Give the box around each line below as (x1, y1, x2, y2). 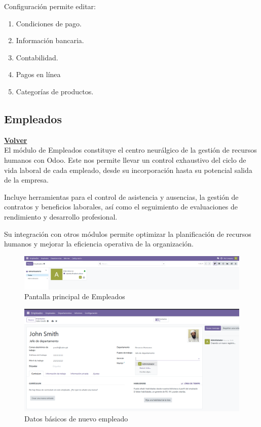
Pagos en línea (16, 69, 61, 80)
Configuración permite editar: (4, 1, 96, 11)
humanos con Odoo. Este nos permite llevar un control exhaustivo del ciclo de (4, 154, 246, 165)
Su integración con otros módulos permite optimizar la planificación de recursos (4, 228, 251, 239)
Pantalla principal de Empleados (24, 291, 125, 302)
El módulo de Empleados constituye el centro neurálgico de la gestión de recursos (4, 145, 257, 155)
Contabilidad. (16, 52, 58, 62)
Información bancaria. (16, 35, 84, 46)
